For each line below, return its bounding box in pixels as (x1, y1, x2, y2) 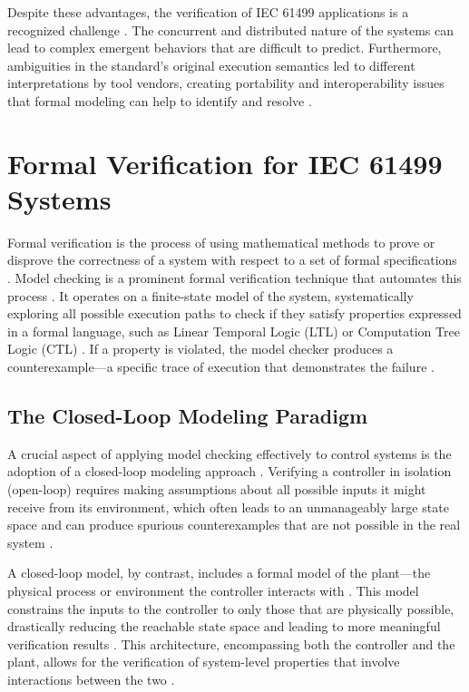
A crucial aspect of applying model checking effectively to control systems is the (7, 443, 452, 463)
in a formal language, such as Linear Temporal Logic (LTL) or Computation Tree (7, 321, 460, 340)
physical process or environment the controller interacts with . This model (7, 580, 419, 599)
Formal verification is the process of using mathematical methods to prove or (7, 232, 435, 251)
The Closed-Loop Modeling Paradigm (7, 402, 368, 430)
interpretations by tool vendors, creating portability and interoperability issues (7, 73, 445, 93)
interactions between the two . (7, 669, 175, 688)
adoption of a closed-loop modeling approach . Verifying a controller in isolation (7, 462, 452, 481)
